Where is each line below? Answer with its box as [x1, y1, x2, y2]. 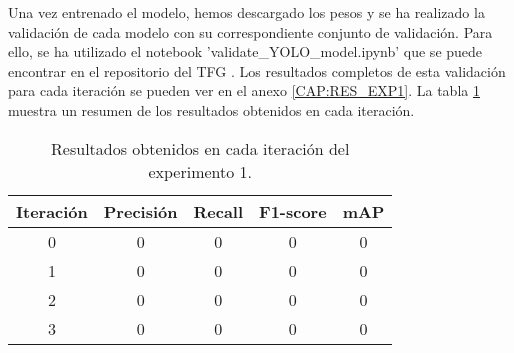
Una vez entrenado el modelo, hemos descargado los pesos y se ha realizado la [8, 2, 485, 22]
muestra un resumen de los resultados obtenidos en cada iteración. [8, 99, 415, 120]
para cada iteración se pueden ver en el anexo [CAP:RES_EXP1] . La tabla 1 [8, 80, 480, 101]
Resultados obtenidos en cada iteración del [51, 136, 350, 160]
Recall [193, 199, 244, 223]
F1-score [259, 199, 327, 223]
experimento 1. [148, 159, 253, 183]
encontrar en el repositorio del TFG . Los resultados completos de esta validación [8, 60, 506, 81]
